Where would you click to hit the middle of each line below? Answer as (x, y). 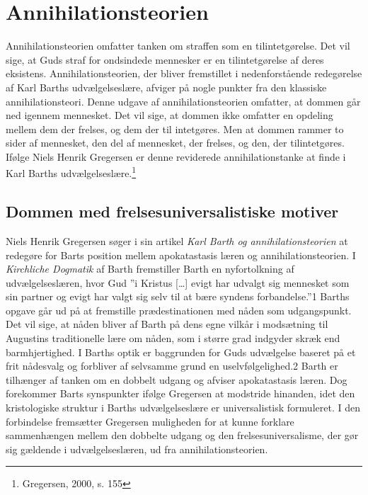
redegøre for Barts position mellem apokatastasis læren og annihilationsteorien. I (181, 255)
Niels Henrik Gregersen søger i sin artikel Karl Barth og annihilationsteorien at (177, 240)
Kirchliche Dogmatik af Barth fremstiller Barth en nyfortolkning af (150, 269)
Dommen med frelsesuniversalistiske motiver (172, 211)
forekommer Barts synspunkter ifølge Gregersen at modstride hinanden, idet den (180, 393)
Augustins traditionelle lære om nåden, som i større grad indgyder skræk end (173, 338)
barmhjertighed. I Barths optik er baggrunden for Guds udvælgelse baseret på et (181, 352)
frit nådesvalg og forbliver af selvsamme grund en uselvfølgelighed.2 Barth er (172, 366)
